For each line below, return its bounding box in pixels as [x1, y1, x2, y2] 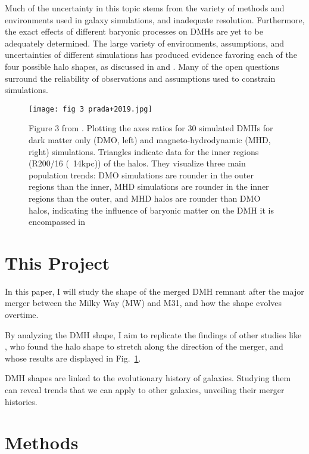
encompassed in [29, 215, 86, 228]
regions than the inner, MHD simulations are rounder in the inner [29, 180, 269, 193]
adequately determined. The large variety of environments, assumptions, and [5, 36, 285, 49]
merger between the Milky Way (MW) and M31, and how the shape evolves [5, 297, 282, 309]
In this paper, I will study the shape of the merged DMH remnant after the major [5, 285, 304, 297]
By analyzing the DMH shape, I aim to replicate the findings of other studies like [5, 328, 302, 341]
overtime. [5, 308, 39, 321]
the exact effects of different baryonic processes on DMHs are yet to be [5, 25, 263, 38]
